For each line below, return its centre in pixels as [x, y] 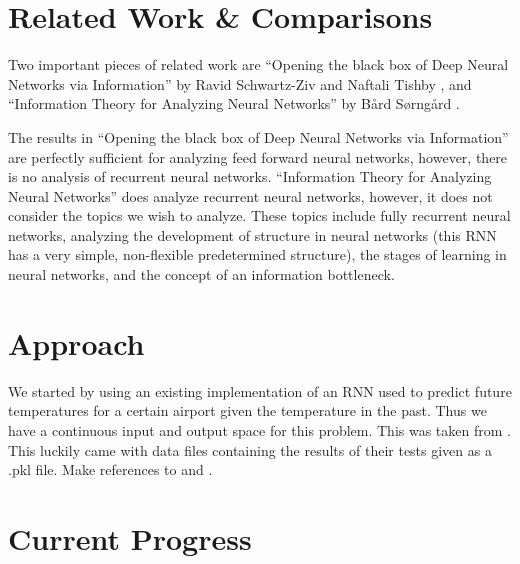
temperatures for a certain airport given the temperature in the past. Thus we [247, 410]
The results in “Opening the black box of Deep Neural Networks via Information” [258, 136]
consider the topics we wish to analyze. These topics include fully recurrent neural [259, 215]
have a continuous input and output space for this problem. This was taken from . [259, 429]
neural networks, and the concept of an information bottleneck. [201, 274]
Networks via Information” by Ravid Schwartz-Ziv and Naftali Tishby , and [240, 83]
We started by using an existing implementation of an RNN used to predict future [260, 390]
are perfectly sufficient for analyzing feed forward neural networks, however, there [258, 156]
